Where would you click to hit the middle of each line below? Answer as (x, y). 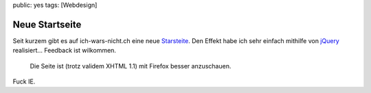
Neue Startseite (47, 24)
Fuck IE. (24, 81)
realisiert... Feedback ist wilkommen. (65, 51)
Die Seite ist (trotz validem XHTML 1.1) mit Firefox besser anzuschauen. (131, 66)
